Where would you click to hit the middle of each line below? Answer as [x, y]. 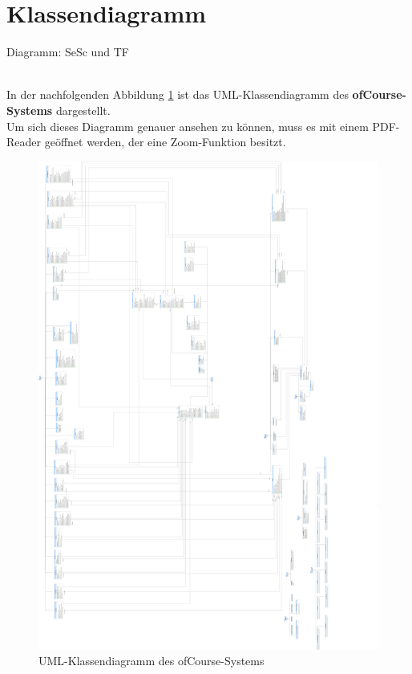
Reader [24, 142]
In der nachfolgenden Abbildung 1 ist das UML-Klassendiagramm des [178, 94]
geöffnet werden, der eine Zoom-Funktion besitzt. [165, 142]
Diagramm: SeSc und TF [68, 52]
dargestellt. [83, 110]
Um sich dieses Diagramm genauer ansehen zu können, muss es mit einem [188, 126]
